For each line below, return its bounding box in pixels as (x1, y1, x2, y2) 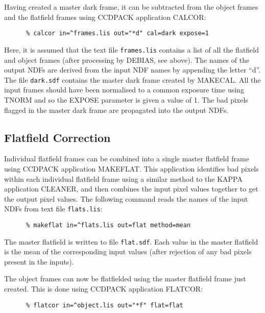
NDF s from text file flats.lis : (4, 203, 103, 214)
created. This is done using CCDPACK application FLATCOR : (4, 283, 203, 294)
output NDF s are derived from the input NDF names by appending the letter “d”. (4, 64, 261, 75)
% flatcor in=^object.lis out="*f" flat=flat (26, 301, 183, 309)
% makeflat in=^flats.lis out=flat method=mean (26, 221, 191, 229)
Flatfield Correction (4, 129, 111, 145)
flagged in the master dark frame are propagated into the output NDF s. (4, 104, 229, 115)
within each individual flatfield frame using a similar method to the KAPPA (4, 173, 243, 184)
